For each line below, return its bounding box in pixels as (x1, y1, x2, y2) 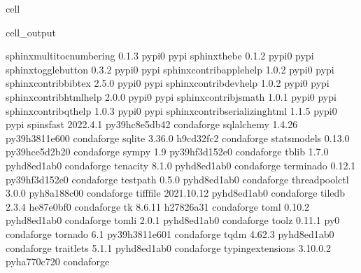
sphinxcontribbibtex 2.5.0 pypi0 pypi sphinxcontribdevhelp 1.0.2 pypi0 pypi (6, 76, 330, 90)
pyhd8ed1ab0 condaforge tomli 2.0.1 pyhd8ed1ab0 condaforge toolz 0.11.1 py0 (6, 213, 340, 227)
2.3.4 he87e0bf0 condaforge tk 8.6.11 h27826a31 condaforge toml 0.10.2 (6, 199, 310, 213)
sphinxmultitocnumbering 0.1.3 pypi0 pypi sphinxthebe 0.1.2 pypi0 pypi (6, 48, 314, 63)
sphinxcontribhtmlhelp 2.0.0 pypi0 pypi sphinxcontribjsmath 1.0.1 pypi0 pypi (6, 89, 337, 104)
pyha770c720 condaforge (6, 254, 110, 269)
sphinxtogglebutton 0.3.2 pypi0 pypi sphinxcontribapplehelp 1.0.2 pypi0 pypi (6, 62, 334, 76)
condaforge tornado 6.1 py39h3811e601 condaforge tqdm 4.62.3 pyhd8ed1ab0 (6, 226, 334, 241)
